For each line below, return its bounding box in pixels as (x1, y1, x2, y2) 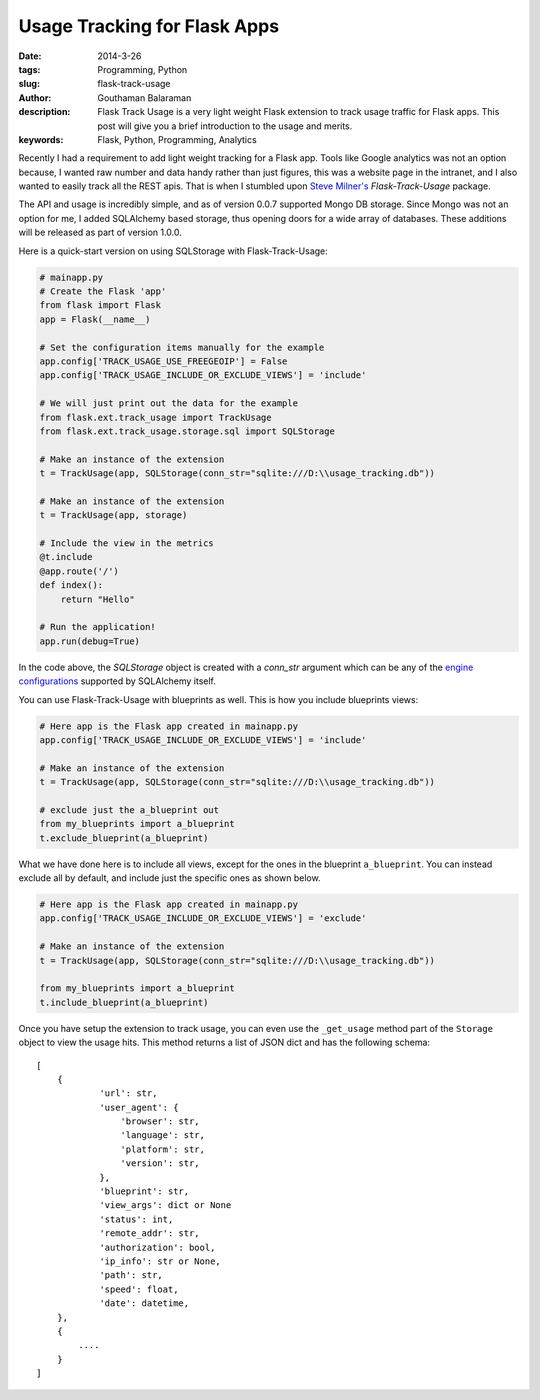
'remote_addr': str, (99, 1228, 200, 1239)
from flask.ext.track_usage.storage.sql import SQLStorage (39, 425, 335, 437)
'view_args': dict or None (99, 1200, 232, 1211)
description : (18, 106, 71, 118)
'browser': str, (120, 1116, 200, 1127)
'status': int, (99, 1213, 174, 1225)
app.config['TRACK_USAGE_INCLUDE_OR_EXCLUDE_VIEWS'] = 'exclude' (39, 913, 367, 924)
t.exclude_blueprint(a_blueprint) (39, 832, 209, 844)
